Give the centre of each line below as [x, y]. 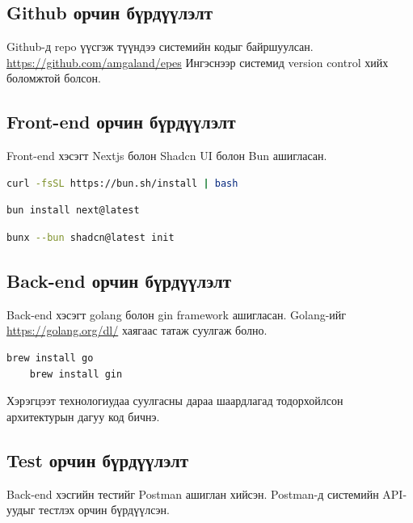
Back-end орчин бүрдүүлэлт [119, 280]
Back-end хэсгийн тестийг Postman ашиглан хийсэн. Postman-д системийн [193, 493]
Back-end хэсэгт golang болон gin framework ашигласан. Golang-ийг [177, 314]
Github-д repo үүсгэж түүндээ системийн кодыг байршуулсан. [160, 46]
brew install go [50, 358]
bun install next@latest [73, 211]
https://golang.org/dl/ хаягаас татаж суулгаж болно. [137, 330]
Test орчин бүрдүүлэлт [98, 460]
